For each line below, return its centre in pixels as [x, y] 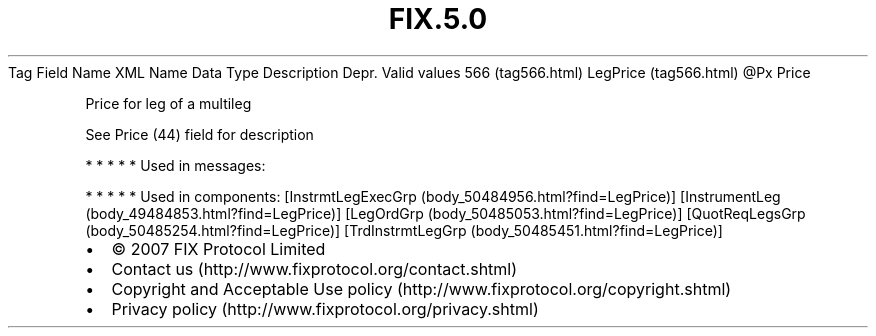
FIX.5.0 [438, 19]
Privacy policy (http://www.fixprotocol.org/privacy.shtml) [325, 308]
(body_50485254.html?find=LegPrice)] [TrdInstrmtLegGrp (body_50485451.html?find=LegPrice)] [404, 230]
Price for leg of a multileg [168, 103]
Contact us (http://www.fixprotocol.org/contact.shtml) [314, 268]
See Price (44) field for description [199, 134]
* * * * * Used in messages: [175, 165]
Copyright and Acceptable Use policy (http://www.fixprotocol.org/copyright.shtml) [421, 288]
